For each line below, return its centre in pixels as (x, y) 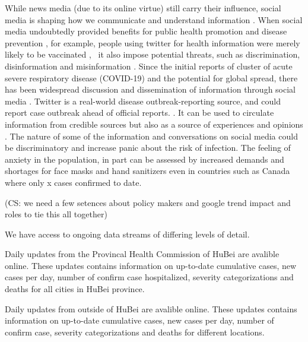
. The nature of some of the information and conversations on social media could (151, 136)
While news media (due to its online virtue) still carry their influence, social (143, 8)
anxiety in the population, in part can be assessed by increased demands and (145, 159)
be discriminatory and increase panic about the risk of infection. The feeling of (148, 148)
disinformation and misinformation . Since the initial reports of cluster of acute (149, 66)
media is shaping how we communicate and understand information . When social (154, 19)
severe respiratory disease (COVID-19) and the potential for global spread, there (151, 77)
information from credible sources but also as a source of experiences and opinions (154, 124)
